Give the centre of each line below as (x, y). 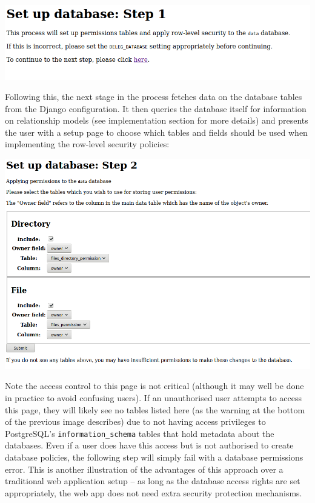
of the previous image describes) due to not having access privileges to (135, 421)
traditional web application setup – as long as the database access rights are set (153, 481)
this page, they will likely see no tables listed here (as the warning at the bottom (155, 409)
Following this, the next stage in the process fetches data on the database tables (154, 97)
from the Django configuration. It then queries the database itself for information (156, 108)
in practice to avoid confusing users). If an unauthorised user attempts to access (153, 398)
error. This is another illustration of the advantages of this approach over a (144, 469)
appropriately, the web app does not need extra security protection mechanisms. (154, 492)
